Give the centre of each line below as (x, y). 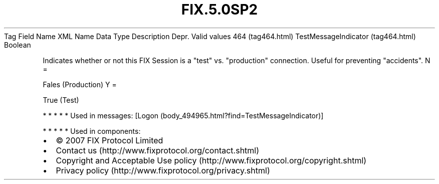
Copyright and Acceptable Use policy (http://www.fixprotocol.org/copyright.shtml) (211, 160)
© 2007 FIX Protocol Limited (109, 140)
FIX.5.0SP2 (220, 10)
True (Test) (61, 100)
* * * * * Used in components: (92, 131)
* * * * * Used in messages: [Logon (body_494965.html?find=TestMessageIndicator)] (183, 115)
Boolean (18, 45)
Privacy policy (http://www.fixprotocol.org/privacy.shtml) (163, 170)
